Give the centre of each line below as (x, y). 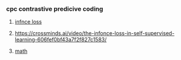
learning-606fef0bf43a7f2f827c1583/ (61, 40)
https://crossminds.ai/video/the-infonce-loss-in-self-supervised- (95, 33)
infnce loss (28, 22)
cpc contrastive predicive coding (55, 9)
